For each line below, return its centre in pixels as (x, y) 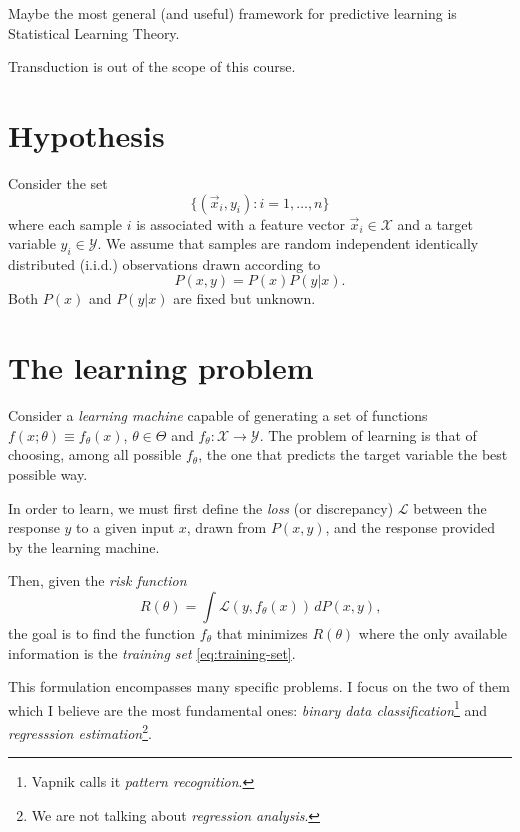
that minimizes (262, 632)
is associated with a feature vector (240, 223)
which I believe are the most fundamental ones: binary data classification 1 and (248, 708)
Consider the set (58, 182)
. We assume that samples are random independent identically (288, 243)
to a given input (125, 527)
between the (450, 507)
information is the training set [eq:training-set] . (152, 652)
